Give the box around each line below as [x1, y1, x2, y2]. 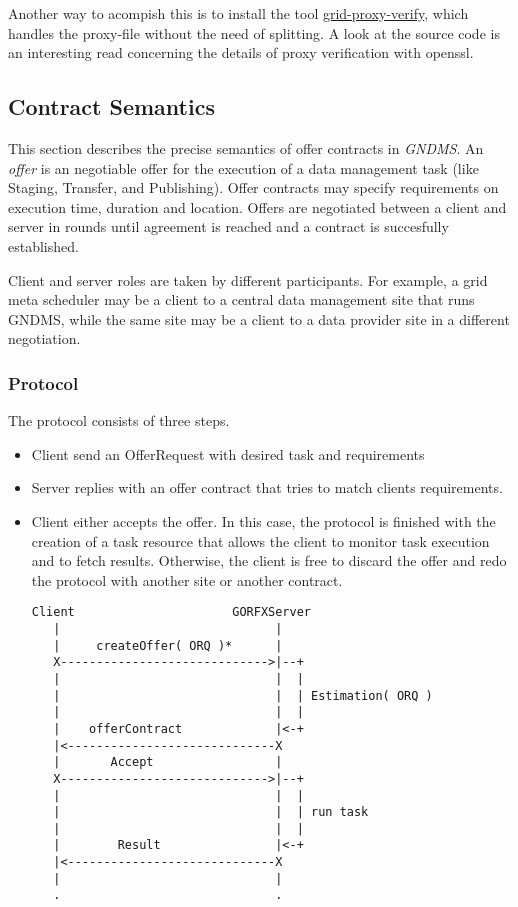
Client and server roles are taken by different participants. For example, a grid [8, 269, 488, 290]
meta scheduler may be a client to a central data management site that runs [8, 289, 475, 310]
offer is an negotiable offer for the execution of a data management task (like [8, 157, 479, 178]
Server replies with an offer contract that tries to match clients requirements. [31, 477, 503, 498]
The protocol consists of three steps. [8, 410, 230, 431]
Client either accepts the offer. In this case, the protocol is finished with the [31, 510, 496, 531]
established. [8, 235, 79, 256]
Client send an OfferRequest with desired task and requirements [31, 443, 425, 464]
